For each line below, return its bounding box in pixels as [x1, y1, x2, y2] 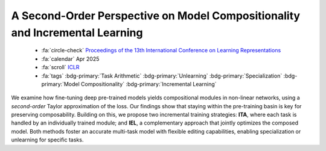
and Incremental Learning [11, 26, 143, 39]
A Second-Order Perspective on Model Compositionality [11, 9, 301, 22]
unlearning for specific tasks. [11, 136, 84, 144]
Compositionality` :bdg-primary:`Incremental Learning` [80, 80, 217, 87]
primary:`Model [41, 80, 80, 87]
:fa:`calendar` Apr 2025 [41, 55, 100, 63]
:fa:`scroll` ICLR [41, 64, 80, 71]
